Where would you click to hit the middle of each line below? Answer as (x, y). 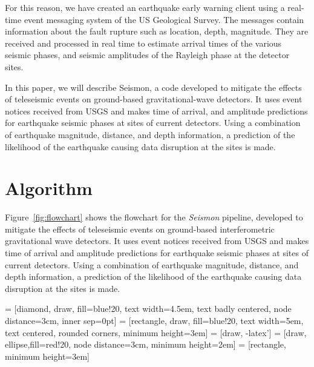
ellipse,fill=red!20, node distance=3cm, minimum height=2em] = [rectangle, (146, 344)
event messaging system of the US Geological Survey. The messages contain (164, 19)
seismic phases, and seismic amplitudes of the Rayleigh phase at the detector (147, 55)
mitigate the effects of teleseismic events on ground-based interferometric (140, 229)
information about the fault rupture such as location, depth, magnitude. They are (157, 31)
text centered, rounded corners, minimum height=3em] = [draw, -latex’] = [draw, (156, 332)
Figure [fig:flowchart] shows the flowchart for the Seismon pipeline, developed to (154, 217)
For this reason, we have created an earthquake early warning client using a (145, 7)
